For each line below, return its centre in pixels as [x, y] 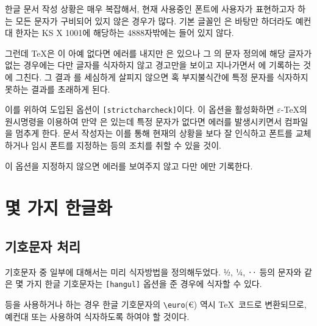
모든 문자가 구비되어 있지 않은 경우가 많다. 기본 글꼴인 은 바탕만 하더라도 [154, 20]
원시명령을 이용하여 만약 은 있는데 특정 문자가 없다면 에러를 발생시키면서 [144, 121]
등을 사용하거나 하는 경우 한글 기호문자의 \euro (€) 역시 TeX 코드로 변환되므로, [156, 304]
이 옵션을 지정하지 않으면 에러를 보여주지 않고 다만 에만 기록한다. [129, 165]
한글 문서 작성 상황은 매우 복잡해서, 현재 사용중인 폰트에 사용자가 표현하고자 [150, 9]
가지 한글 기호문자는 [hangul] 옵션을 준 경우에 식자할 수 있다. [144, 284]
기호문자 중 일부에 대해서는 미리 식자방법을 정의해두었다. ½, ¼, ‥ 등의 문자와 [153, 271]
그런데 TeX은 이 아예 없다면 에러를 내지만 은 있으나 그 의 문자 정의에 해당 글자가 [158, 53]
